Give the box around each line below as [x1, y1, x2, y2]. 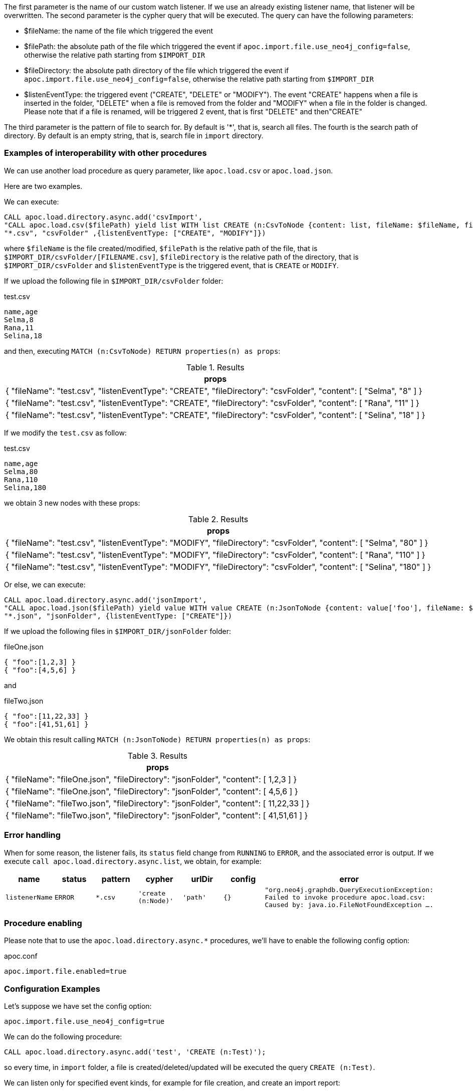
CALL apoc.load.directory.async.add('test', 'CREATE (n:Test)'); [4, 1048, 266, 1056]
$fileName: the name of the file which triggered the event [24, 27, 213, 35]
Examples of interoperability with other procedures [4, 148, 207, 158]
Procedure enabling [4, 918, 82, 928]
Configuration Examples [4, 983, 100, 994]
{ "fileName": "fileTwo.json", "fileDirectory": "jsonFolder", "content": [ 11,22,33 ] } [6, 798, 310, 808]
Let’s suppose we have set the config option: [4, 1002, 152, 1010]
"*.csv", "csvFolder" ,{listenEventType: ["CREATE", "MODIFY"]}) [4, 229, 266, 237]
